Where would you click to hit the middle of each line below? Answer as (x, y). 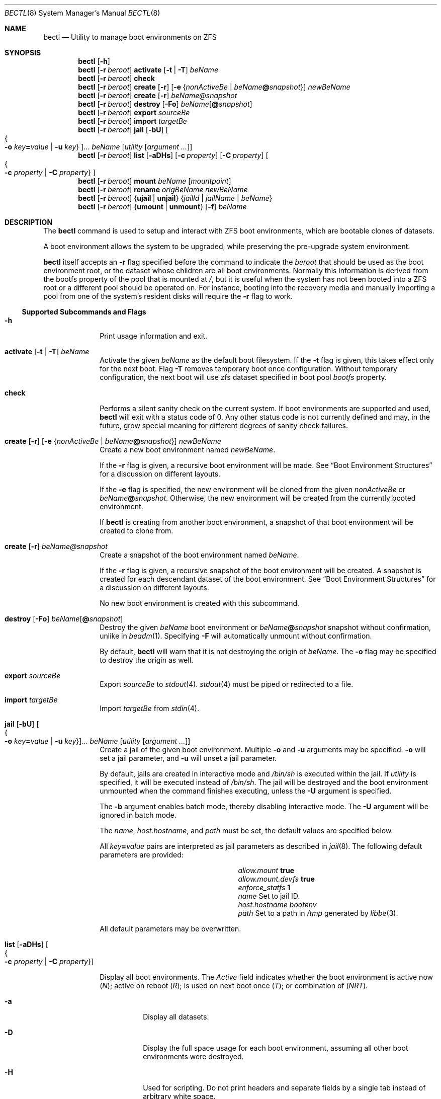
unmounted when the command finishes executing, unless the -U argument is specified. (246, 791)
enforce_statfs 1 (264, 887)
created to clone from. (137, 531)
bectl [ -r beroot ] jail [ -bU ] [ (123, 130)
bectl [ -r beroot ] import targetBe (133, 121)
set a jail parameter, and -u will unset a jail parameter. (188, 758)
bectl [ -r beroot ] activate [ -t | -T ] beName (148, 70)
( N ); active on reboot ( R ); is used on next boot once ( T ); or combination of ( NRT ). (234, 986)
